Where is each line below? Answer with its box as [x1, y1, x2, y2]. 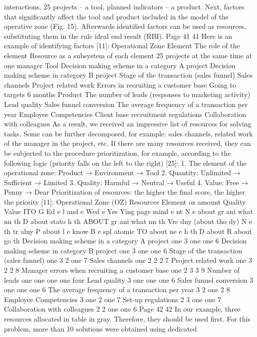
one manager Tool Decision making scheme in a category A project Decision [4, 60, 236, 70]
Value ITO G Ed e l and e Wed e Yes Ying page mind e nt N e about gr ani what [4, 206, 253, 217]
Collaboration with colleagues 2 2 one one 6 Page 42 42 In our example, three [4, 304, 241, 314]
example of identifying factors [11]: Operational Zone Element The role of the [4, 40, 240, 51]
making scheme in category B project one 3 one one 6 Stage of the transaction [4, 245, 243, 255]
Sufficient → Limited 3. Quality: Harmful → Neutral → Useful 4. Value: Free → [4, 177, 249, 187]
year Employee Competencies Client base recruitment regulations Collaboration [4, 109, 247, 119]
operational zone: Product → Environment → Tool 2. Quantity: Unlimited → [4, 167, 241, 178]
